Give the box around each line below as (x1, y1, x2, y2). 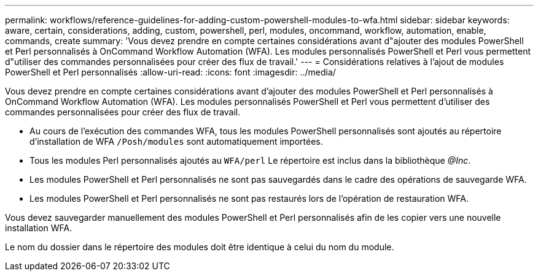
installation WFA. (5, 223, 72, 233)
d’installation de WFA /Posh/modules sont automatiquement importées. (29, 136, 323, 147)
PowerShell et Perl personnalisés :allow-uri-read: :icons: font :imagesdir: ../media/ (5, 67, 336, 77)
